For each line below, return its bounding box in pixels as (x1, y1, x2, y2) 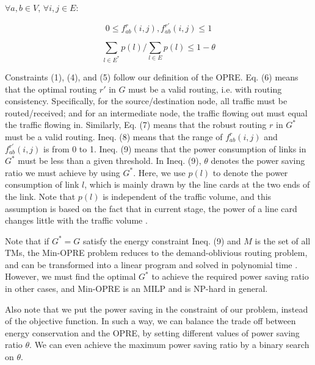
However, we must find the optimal (5, 270, 136, 283)
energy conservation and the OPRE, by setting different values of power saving (5, 326, 300, 339)
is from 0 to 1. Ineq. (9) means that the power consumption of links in (43, 142, 306, 155)
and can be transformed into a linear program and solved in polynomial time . (5, 258, 298, 271)
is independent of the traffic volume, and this (103, 190, 272, 202)
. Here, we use (133, 166, 186, 179)
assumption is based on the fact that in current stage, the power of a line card (5, 202, 297, 214)
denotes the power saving (211, 154, 305, 167)
